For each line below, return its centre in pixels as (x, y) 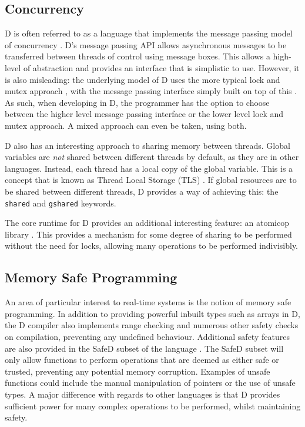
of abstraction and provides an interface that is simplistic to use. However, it (161, 67)
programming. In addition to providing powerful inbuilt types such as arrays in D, (152, 313)
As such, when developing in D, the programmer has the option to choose (137, 102)
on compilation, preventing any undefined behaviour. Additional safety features (147, 336)
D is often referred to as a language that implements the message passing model (149, 33)
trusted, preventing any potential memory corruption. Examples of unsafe (138, 371)
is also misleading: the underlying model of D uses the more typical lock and (143, 79)
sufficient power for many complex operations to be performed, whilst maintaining (153, 406)
